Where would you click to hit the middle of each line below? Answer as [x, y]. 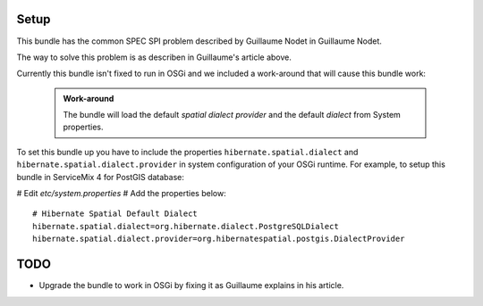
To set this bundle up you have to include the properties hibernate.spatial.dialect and [187, 152]
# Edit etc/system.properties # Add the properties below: [122, 194]
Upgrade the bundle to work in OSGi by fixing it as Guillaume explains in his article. [191, 285]
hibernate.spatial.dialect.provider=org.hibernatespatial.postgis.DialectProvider [219, 239]
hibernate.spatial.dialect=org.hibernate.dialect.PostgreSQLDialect [186, 226]
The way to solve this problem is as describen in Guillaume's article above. [154, 57]
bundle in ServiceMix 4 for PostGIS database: [101, 177]
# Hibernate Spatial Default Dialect [115, 214]
